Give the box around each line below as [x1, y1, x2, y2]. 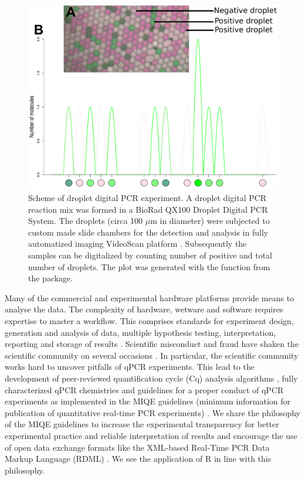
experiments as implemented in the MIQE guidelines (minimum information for [5, 395, 291, 407]
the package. [28, 272, 73, 284]
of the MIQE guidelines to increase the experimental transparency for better [5, 418, 279, 430]
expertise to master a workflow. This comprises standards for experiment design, [5, 315, 294, 327]
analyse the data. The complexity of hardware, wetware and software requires [5, 303, 283, 315]
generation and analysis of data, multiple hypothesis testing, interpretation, [5, 326, 276, 338]
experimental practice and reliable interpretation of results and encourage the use [5, 429, 297, 441]
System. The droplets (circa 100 [28, 215, 143, 227]
